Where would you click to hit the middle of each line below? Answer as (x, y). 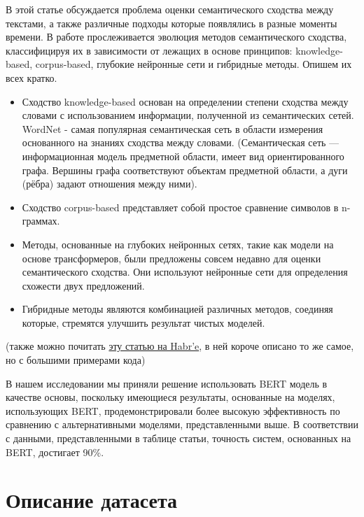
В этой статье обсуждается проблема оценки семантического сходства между (170, 9)
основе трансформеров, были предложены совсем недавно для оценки (171, 258)
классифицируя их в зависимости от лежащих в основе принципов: (149, 50)
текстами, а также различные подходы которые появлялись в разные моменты (171, 23)
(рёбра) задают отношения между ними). (110, 184)
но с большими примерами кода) (76, 360)
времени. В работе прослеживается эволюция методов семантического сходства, (176, 37)
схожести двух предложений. (83, 285)
